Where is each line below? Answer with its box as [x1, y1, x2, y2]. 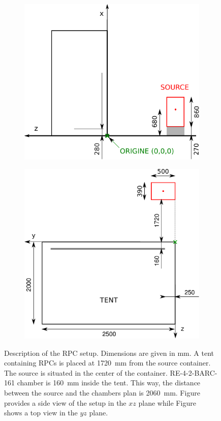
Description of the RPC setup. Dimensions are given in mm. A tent [4, 347, 214, 358]
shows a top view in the [4, 407, 78, 418]
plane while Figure [138, 397, 196, 408]
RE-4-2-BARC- [170, 367, 217, 378]
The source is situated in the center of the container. [4, 367, 168, 378]
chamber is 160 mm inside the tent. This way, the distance [17, 377, 201, 388]
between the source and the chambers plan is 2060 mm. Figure [4, 387, 200, 398]
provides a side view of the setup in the [4, 397, 127, 408]
